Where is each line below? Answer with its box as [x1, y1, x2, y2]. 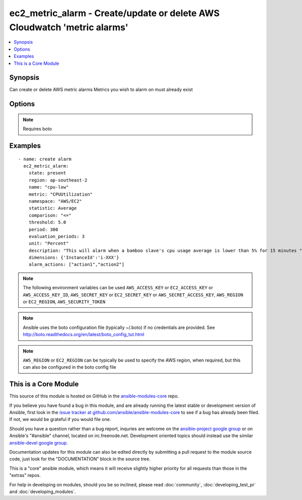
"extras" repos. [9, 472, 41, 478]
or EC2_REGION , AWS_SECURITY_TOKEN [23, 299, 106, 305]
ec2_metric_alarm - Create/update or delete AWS [9, 8, 220, 19]
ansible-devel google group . [9, 440, 68, 446]
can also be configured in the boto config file [23, 364, 116, 370]
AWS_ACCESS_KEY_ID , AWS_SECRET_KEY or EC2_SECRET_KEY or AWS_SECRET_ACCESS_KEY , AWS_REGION [23, 292, 244, 298]
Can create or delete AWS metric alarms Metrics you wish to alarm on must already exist [9, 87, 193, 93]
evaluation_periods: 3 [28, 233, 85, 239]
